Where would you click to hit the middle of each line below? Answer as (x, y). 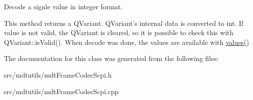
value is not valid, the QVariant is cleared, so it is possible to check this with (119, 32)
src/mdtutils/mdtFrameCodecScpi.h (58, 74)
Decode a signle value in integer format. (63, 6)
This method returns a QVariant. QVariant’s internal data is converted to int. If (124, 23)
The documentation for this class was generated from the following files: (111, 58)
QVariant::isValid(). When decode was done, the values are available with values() (126, 42)
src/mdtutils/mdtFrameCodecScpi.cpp (61, 91)
